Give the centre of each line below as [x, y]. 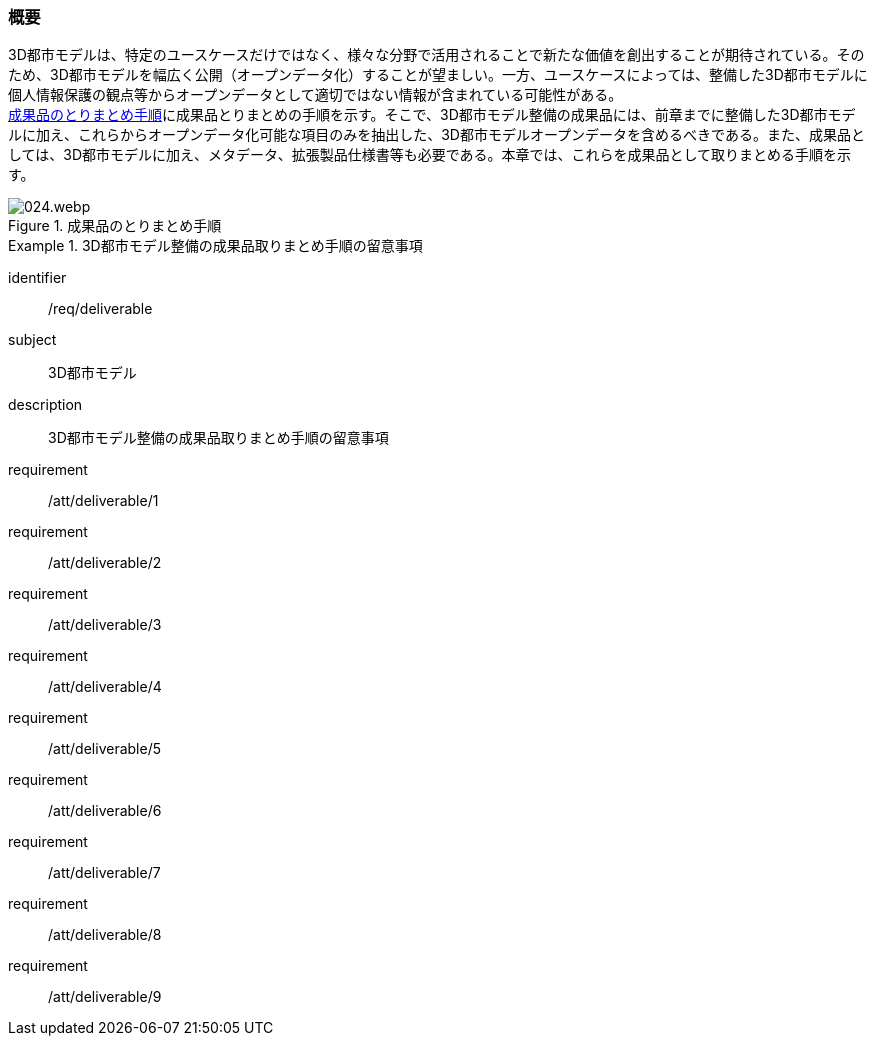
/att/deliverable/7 [104, 873]
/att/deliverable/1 [103, 501]
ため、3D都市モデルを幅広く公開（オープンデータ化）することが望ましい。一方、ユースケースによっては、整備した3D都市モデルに [438, 75]
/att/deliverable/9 [105, 997]
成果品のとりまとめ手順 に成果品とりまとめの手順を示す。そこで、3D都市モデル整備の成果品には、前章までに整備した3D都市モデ [432, 115]
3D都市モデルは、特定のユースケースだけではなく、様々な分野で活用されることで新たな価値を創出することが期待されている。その [436, 55]
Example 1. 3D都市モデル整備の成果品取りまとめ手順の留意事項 [215, 246]
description [45, 405]
